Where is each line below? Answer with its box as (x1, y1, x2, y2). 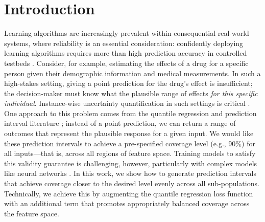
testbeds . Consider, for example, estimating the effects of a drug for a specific (4, 57, 249, 68)
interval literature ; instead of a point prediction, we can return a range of (4, 118, 236, 128)
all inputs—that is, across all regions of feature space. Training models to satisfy (4, 148, 256, 159)
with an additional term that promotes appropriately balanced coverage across (4, 198, 250, 209)
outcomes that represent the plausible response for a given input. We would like (4, 128, 254, 139)
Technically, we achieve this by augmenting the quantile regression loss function (4, 188, 253, 198)
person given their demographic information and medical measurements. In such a (4, 68, 261, 78)
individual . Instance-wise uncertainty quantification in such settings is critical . (4, 98, 250, 108)
